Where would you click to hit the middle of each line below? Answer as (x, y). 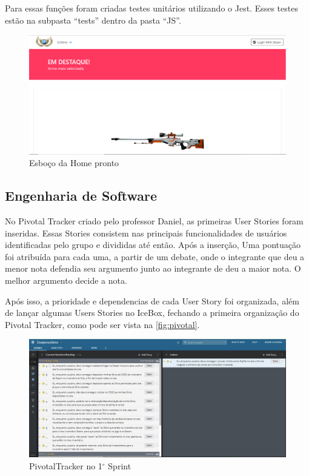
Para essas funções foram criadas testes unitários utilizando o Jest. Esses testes (151, 8)
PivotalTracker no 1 (66, 465)
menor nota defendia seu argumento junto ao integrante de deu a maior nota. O (153, 268)
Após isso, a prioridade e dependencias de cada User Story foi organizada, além (152, 300)
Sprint (120, 465)
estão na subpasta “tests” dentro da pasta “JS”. (93, 20)
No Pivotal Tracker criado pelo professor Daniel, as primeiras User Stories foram (154, 221)
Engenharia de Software (81, 196)
